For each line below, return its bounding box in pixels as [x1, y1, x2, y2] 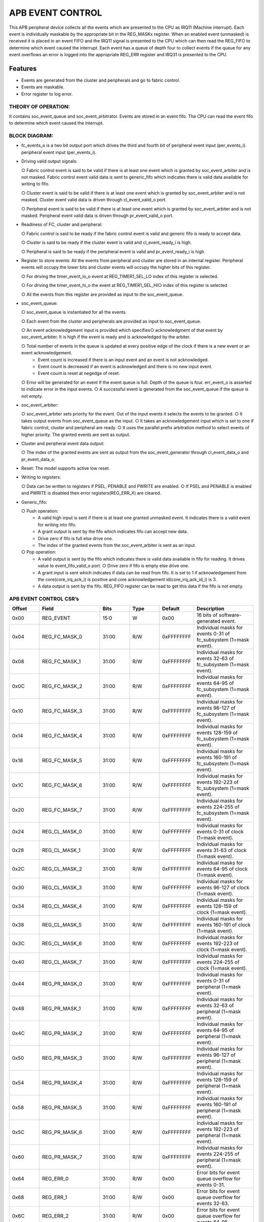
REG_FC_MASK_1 [42, 658, 81, 665]
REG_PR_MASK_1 [42, 1005, 81, 1012]
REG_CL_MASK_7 [42, 959, 82, 965]
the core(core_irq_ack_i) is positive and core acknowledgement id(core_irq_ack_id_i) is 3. [38, 576, 217, 582]
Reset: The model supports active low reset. [21, 465, 110, 471]
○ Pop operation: [21, 549, 56, 555]
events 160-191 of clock [196, 921, 251, 928]
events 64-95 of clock [196, 866, 248, 873]
